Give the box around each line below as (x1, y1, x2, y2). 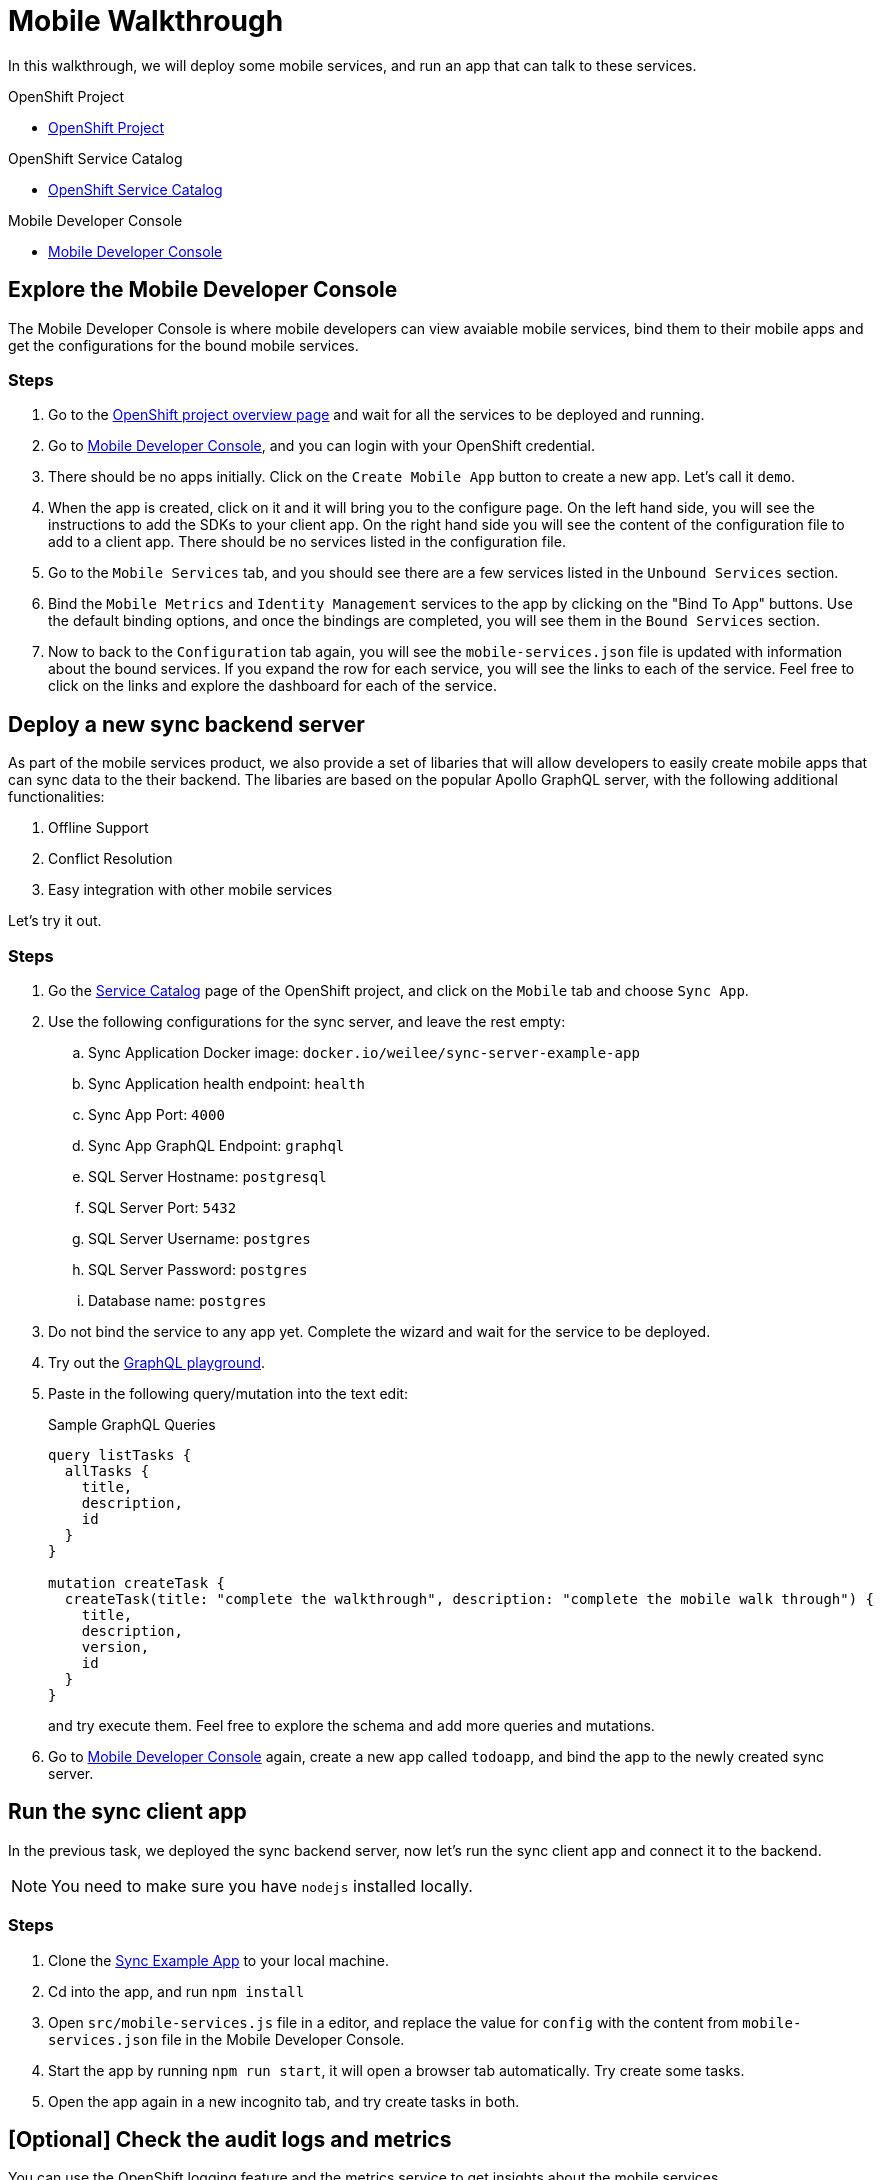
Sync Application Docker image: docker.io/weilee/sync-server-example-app (88, 1043, 640, 1061)
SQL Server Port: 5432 (88, 1198, 237, 1216)
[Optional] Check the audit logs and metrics (8, 2126, 452, 2152)
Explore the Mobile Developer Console (8, 277, 398, 303)
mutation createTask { (48, 1574, 226, 1591)
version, (81, 1638, 150, 1655)
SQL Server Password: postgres (88, 1260, 308, 1278)
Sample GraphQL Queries (48, 1415, 216, 1433)
